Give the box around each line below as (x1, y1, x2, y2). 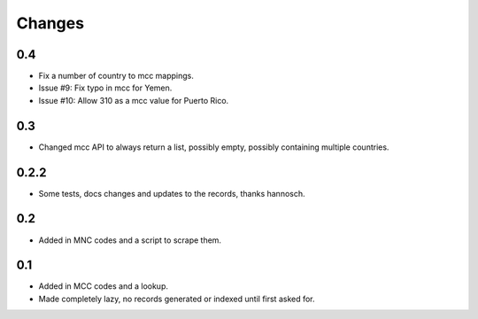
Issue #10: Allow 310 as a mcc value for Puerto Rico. (38, 95, 229, 105)
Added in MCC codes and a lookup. (38, 281, 168, 292)
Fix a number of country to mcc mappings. (38, 71, 195, 82)
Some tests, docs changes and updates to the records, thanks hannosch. (38, 188, 305, 198)
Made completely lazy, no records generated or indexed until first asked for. (38, 293, 315, 304)
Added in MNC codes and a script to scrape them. (38, 235, 221, 245)
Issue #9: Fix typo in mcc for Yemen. (38, 82, 173, 93)
